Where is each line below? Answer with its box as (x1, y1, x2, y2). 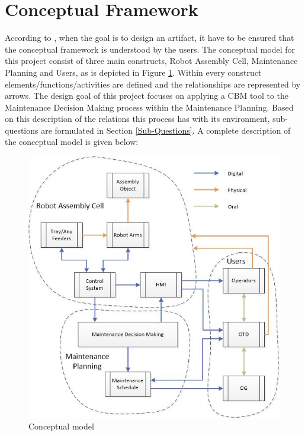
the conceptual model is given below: (5, 135, 139, 148)
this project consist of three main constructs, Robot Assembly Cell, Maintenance (5, 54, 298, 67)
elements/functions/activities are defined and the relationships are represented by (5, 77, 301, 90)
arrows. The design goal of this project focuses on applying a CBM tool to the (5, 89, 289, 102)
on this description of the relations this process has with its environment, (5, 112, 270, 125)
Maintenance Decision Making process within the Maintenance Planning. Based (5, 101, 294, 113)
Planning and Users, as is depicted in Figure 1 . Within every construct (5, 66, 262, 78)
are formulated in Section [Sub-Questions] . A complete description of (41, 124, 291, 136)
